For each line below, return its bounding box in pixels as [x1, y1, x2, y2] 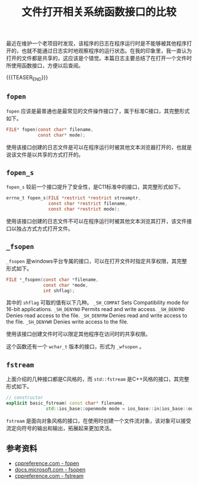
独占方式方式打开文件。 [16, 225, 74, 232]
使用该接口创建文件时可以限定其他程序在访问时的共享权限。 [6, 331, 151, 338]
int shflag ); [43, 287, 75, 293]
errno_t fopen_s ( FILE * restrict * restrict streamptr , [6, 195, 141, 201]
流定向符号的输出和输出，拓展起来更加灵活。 [6, 424, 115, 432]
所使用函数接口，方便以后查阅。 [6, 62, 84, 69]
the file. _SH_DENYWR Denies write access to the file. [6, 318, 128, 325]
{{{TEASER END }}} [6, 74, 48, 82]
